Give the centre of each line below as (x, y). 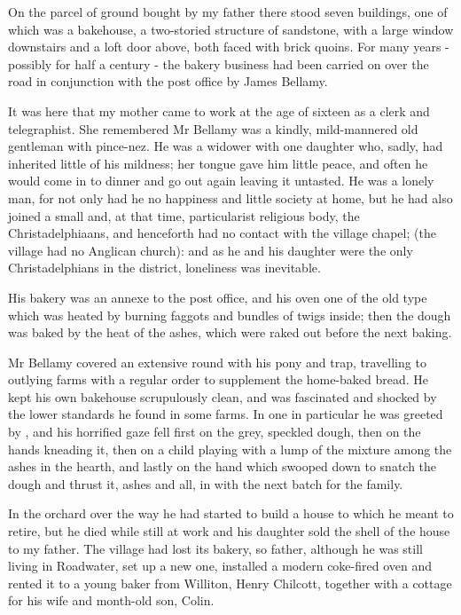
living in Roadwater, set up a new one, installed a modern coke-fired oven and (220, 566)
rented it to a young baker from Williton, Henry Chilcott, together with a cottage (230, 583)
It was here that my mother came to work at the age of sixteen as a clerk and (219, 110)
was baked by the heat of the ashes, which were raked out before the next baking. (230, 332)
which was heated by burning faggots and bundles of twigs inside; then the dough (230, 315)
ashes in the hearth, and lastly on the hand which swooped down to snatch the (223, 466)
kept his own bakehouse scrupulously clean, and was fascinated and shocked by (223, 396)
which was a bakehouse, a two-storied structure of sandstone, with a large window (231, 29)
